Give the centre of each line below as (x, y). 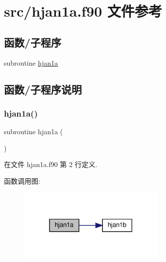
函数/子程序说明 (43, 89)
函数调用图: (22, 180)
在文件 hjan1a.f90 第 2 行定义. (51, 164)
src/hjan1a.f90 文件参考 (83, 11)
